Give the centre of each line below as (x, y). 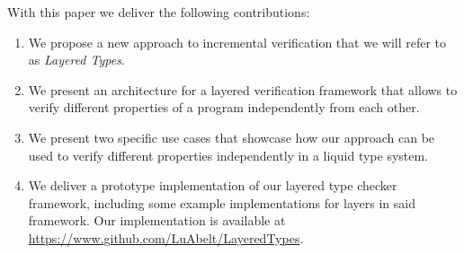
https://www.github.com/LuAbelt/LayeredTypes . (166, 237)
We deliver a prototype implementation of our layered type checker (213, 185)
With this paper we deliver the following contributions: (159, 12)
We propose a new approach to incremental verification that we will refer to (237, 42)
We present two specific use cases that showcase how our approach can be (232, 137)
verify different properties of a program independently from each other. (224, 107)
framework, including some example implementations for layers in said (222, 202)
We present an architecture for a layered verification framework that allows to (243, 89)
